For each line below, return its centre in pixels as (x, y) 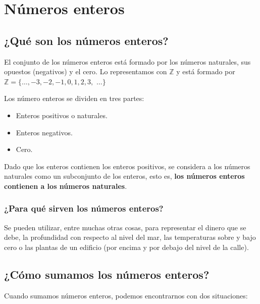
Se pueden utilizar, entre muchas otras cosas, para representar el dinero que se (125, 227)
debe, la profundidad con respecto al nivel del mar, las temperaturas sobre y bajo (130, 237)
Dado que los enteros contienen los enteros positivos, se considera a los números (127, 166)
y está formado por (206, 71)
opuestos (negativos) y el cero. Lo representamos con (86, 71)
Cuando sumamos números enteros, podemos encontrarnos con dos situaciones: (126, 295)
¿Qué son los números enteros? (86, 40)
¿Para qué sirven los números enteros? (84, 208)
